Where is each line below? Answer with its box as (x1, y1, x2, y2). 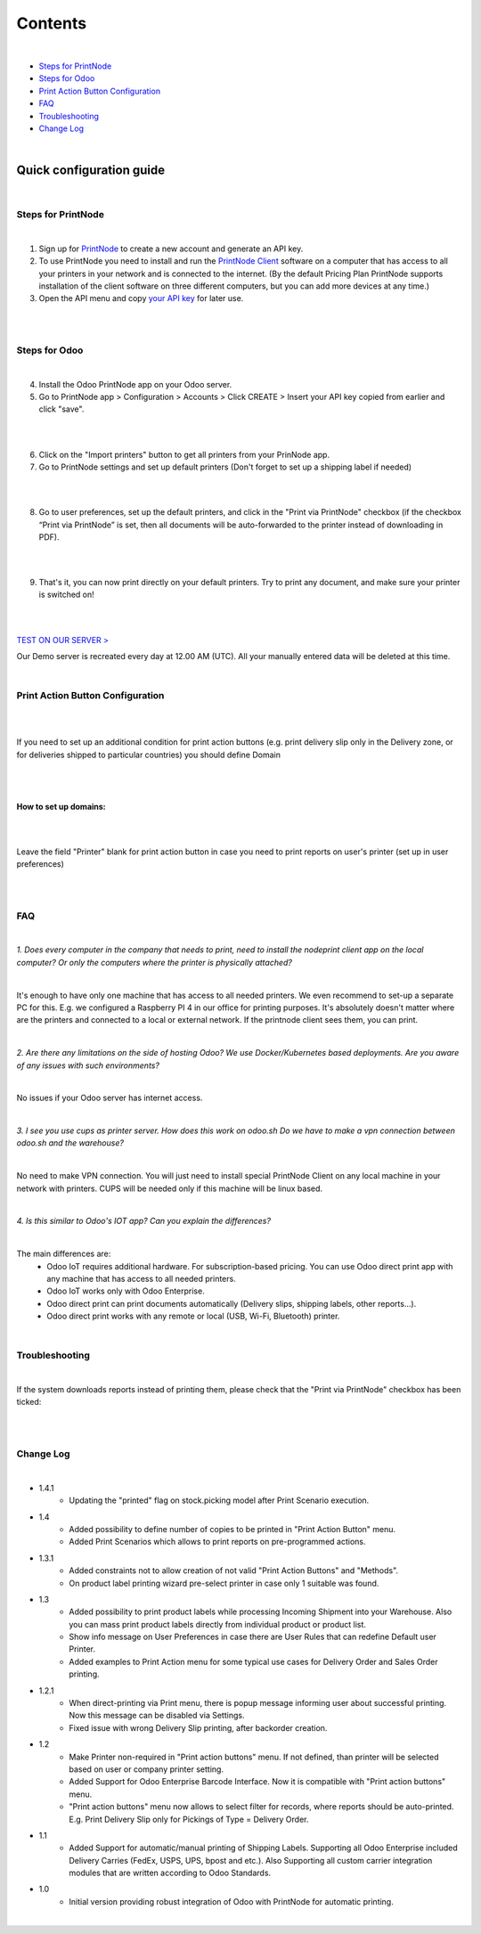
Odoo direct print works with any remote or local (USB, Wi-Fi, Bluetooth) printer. (46, 1310, 340, 1322)
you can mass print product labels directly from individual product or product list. (69, 1619, 367, 1629)
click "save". (38, 404, 85, 414)
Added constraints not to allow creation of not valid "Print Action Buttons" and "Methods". (69, 1565, 399, 1576)
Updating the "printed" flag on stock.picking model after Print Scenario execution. (69, 1495, 370, 1506)
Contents (16, 13, 87, 33)
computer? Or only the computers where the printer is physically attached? (16, 957, 293, 967)
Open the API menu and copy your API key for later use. (38, 293, 244, 304)
